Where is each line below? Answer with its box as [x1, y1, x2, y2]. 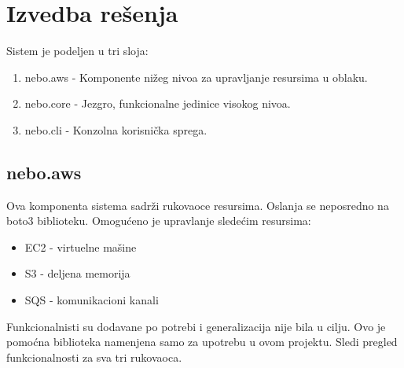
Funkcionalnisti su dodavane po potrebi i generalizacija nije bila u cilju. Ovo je [6, 318, 386, 334]
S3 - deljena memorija [24, 265, 130, 282]
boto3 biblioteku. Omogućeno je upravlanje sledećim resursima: [6, 212, 311, 229]
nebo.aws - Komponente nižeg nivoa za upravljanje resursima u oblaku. [24, 68, 368, 85]
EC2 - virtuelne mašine [24, 238, 137, 255]
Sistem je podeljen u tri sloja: [6, 42, 149, 59]
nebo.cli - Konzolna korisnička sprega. [24, 121, 208, 138]
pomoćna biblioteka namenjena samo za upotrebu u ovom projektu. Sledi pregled [6, 333, 398, 350]
